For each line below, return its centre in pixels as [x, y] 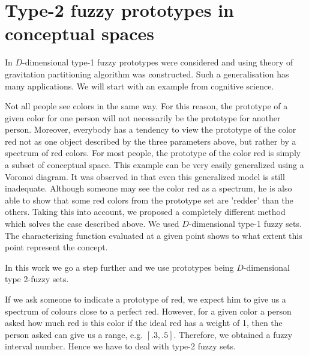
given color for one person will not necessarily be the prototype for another [143, 117]
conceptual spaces [80, 33]
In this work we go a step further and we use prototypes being [119, 267]
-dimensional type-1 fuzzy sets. [245, 224]
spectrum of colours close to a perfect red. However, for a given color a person [148, 311]
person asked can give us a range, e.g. [74, 334]
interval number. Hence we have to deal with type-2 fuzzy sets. [120, 346]
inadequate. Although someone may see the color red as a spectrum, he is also [148, 188]
